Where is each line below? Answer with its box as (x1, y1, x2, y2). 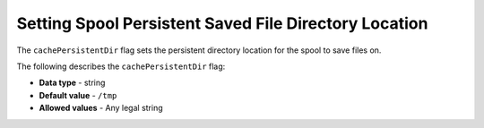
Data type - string (39, 77, 106, 89)
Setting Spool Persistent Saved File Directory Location (16, 13, 428, 33)
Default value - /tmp (39, 90, 117, 100)
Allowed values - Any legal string (39, 103, 163, 114)
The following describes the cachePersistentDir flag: (16, 61, 226, 72)
